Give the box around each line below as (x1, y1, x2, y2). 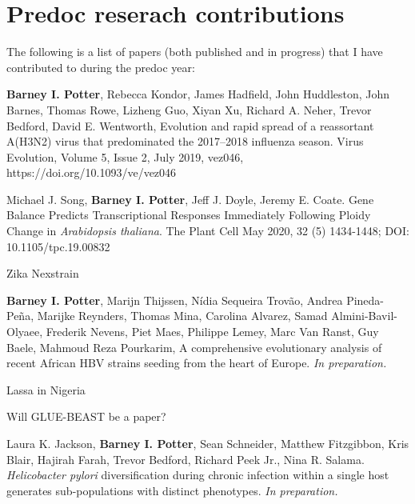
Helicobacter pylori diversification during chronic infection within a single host (6, 466, 389, 483)
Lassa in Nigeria (6, 381, 86, 398)
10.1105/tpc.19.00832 (6, 238, 110, 254)
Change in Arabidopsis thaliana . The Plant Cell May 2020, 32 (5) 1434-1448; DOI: (6, 222, 409, 239)
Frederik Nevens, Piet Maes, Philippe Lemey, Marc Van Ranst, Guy (46, 323, 379, 340)
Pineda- (346, 291, 385, 308)
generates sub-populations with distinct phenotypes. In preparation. (6, 482, 338, 498)
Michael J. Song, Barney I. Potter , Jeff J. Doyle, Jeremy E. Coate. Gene (6, 190, 374, 207)
